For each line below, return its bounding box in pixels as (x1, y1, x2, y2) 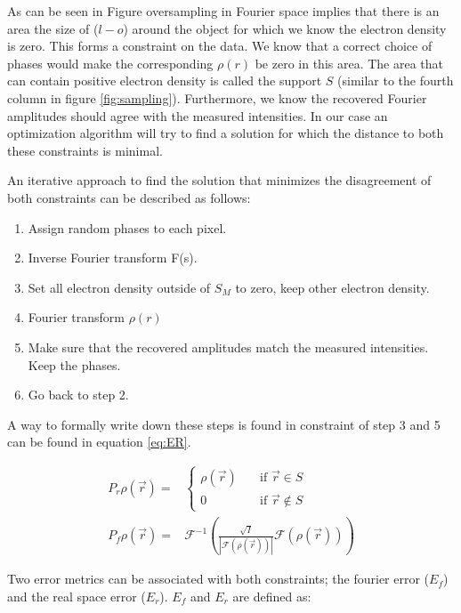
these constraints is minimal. (7, 141, 163, 159)
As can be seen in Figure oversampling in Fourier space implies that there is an (7, 2, 440, 20)
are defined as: (232, 587, 311, 605)
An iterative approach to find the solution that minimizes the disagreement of (7, 171, 432, 190)
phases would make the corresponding (7, 53, 214, 72)
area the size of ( (7, 19, 99, 37)
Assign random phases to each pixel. (28, 218, 227, 237)
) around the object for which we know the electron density (123, 19, 447, 37)
